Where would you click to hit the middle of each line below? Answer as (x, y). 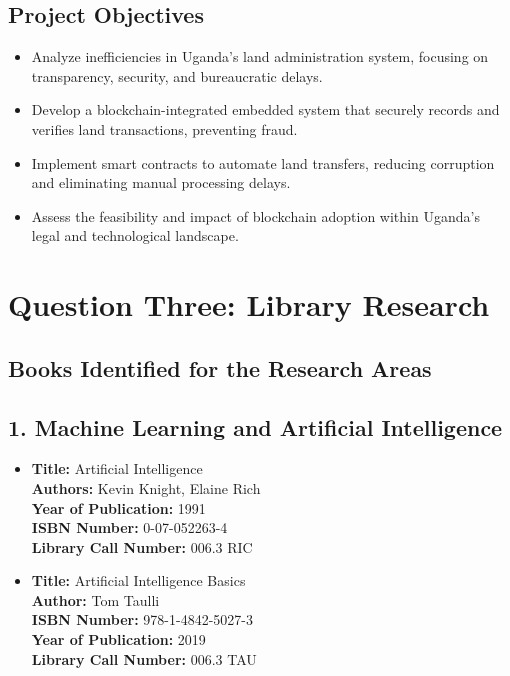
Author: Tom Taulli (95, 599)
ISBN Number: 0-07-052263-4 (129, 527)
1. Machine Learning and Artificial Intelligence (255, 426)
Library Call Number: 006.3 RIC (142, 546)
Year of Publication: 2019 (118, 639)
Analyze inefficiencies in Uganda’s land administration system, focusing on (260, 56)
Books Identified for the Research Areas (220, 367)
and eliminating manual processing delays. (161, 182)
